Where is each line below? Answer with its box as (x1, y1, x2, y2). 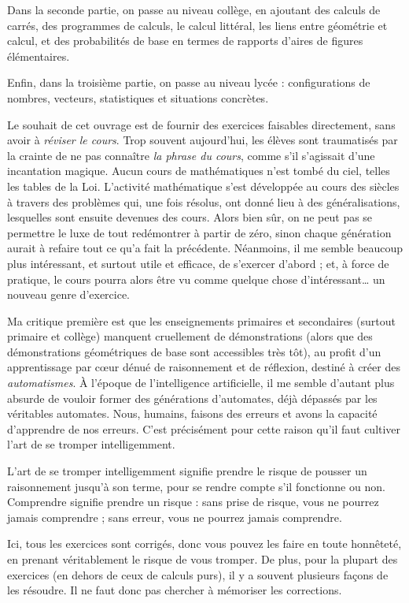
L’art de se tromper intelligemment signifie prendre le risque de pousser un (7, 463, 367, 479)
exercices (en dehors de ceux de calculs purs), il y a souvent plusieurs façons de (7, 566, 389, 583)
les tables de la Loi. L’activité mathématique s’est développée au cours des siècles (7, 177, 400, 194)
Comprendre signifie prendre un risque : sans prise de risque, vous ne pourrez (7, 493, 379, 510)
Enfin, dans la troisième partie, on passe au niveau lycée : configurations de (7, 74, 370, 91)
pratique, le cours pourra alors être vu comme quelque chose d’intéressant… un (7, 270, 385, 287)
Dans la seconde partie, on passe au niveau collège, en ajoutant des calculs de (7, 2, 381, 17)
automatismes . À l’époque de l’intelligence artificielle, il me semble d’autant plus (7, 374, 395, 391)
